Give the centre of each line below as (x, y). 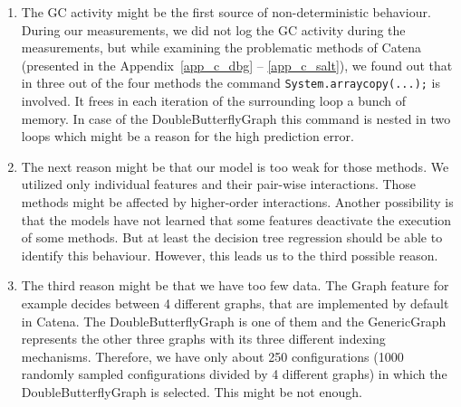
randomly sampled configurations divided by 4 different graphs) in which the (234, 374)
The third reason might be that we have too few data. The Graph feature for (235, 285)
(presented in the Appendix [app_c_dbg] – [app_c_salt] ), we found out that (237, 65)
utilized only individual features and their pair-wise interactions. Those (219, 184)
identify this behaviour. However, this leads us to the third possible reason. (230, 255)
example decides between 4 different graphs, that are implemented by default (235, 303)
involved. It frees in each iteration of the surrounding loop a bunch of (214, 101)
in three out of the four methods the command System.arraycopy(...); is (231, 83)
